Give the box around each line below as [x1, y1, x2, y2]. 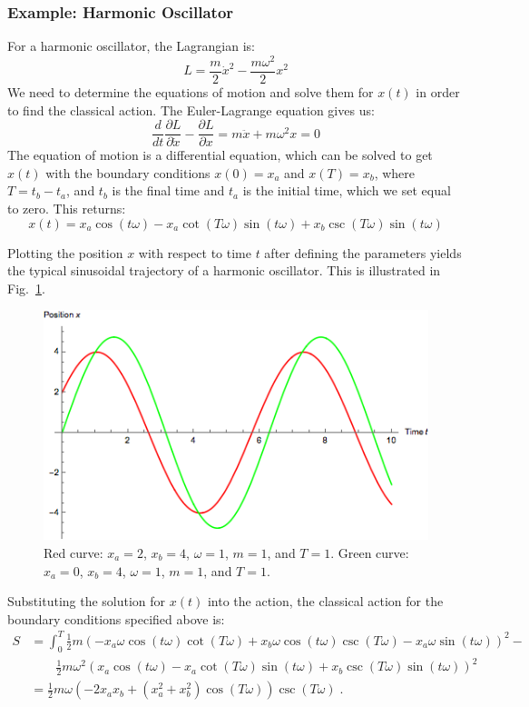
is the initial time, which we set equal [242, 181, 451, 200]
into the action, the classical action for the [207, 592, 444, 611]
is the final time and [112, 181, 225, 200]
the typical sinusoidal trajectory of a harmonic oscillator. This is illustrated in [7, 261, 441, 280]
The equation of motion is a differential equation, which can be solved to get [7, 145, 433, 164]
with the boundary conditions [45, 163, 211, 182]
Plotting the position [7, 243, 123, 262]
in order [416, 82, 460, 101]
